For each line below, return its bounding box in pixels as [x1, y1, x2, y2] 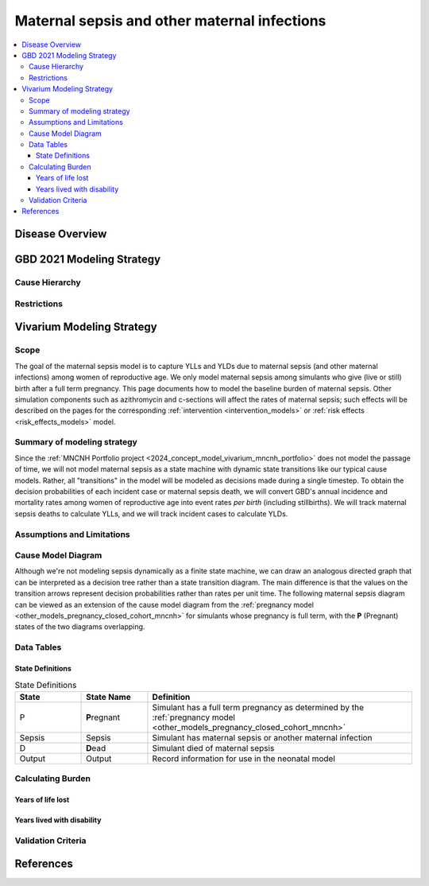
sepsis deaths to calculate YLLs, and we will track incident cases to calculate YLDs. [14, 509, 288, 519]
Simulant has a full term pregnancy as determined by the [152, 701, 365, 713]
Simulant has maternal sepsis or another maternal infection [152, 732, 373, 743]
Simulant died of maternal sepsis [152, 742, 275, 753]
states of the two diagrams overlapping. [14, 622, 145, 631]
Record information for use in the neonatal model [152, 752, 335, 764]
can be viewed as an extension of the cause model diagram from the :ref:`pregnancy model [14, 600, 314, 609]
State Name [86, 691, 131, 702]
